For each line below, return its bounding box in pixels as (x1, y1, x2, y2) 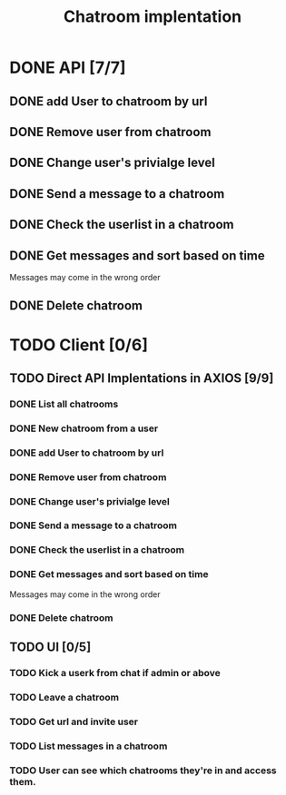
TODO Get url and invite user (9, 715, 139, 728)
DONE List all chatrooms (9, 397, 119, 410)
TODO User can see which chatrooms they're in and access (9, 764, 277, 777)
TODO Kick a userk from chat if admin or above (9, 666, 221, 679)
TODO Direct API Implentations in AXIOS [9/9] (9, 370, 274, 386)
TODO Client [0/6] (9, 334, 148, 355)
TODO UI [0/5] (9, 639, 92, 654)
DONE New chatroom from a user (9, 422, 159, 435)
